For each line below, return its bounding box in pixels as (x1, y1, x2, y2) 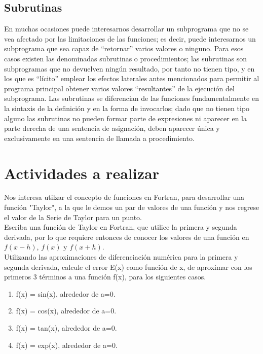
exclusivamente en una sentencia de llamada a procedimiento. (4, 132, 195, 143)
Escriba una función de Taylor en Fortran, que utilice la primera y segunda (4, 222, 237, 232)
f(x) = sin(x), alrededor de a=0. (16, 288, 116, 299)
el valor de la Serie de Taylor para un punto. (4, 211, 142, 222)
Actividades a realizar (4, 162, 159, 183)
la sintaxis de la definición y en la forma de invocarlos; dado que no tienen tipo (4, 102, 250, 113)
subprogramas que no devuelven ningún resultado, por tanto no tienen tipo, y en (4, 63, 255, 74)
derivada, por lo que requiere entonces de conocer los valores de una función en (4, 231, 249, 242)
